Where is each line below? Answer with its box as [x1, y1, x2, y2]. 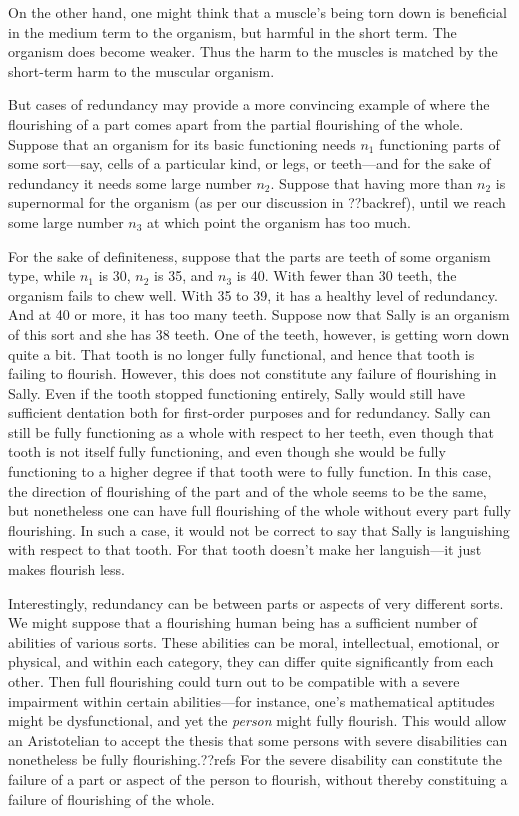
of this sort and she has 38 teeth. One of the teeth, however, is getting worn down [8, 323, 510, 344]
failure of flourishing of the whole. [8, 788, 215, 809]
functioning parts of [379, 133, 500, 154]
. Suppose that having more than [270, 172, 473, 193]
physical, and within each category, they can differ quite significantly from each [8, 651, 494, 672]
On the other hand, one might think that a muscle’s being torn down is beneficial [8, 2, 507, 22]
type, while [8, 265, 76, 286]
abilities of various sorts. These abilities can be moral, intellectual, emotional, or [8, 631, 500, 652]
